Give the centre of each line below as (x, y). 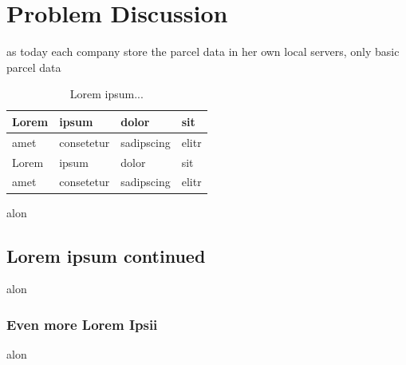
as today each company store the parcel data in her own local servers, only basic (203, 52)
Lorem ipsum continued (106, 255)
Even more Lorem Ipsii (82, 324)
